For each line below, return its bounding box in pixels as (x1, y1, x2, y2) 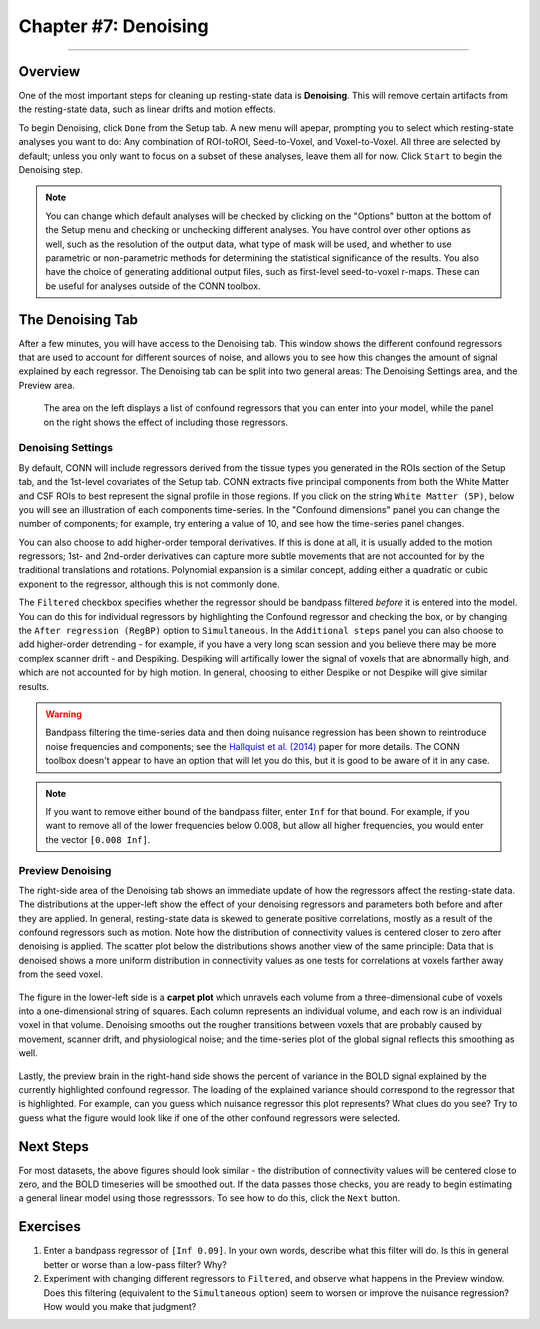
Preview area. (18, 379, 75, 391)
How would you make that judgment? (43, 1300, 197, 1312)
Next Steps (18, 1138, 89, 1155)
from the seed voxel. (18, 968, 104, 980)
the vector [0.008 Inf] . (45, 833, 151, 845)
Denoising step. (18, 164, 84, 176)
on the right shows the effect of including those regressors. (43, 416, 289, 428)
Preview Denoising (18, 863, 112, 877)
